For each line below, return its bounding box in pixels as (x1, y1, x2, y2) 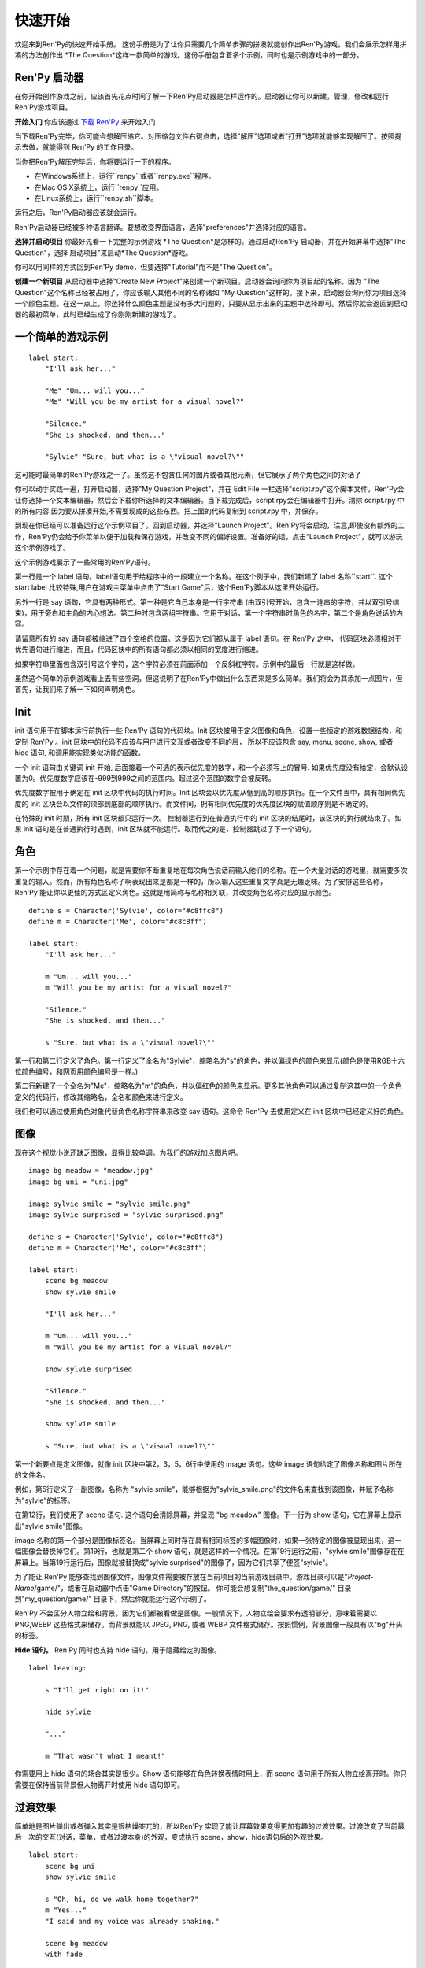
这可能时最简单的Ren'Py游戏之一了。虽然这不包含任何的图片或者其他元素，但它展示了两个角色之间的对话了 (14, 469, 362, 479)
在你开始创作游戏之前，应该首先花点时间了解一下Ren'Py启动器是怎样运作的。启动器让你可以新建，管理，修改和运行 (14, 91, 390, 101)
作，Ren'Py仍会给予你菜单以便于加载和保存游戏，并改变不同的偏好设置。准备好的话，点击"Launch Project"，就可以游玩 (14, 531, 403, 541)
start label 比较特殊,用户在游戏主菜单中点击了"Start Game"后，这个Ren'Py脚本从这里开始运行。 (14, 583, 323, 592)
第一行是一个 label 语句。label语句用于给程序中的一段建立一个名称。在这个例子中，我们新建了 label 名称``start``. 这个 (14, 572, 393, 581)
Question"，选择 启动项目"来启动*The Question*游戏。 (14, 248, 193, 257)
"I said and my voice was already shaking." (44, 1917, 220, 1925)
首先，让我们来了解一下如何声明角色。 (14, 685, 139, 694)
